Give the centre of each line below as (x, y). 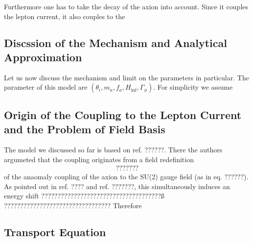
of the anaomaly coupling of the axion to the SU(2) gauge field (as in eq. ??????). (126, 177)
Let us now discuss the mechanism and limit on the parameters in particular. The (126, 77)
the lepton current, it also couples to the (65, 16)
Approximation (43, 57)
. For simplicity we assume (193, 87)
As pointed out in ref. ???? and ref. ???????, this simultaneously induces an (117, 186)
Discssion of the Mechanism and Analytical (115, 42)
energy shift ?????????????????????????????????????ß (84, 196)
